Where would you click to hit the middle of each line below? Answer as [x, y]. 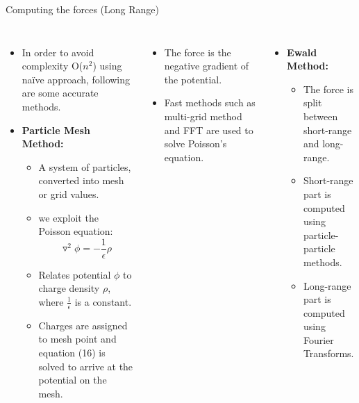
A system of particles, [85, 166]
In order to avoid [58, 52]
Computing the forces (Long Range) [83, 9]
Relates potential [75, 274]
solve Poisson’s [195, 143]
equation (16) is [72, 352]
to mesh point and [77, 339]
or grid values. [69, 194]
